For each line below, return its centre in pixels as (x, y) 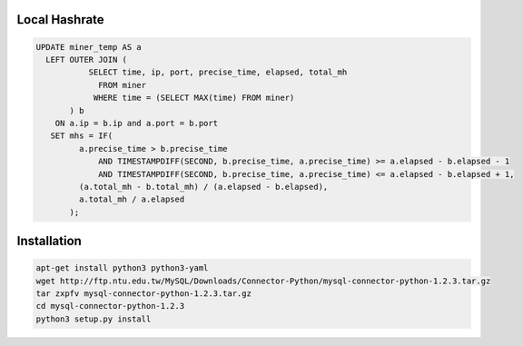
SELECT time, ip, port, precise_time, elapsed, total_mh (218, 72)
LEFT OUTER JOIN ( (86, 59)
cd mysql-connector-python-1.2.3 (110, 306)
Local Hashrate (60, 20)
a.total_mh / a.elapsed (132, 199)
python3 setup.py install (94, 319)
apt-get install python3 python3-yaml (122, 268)
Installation (49, 241)
